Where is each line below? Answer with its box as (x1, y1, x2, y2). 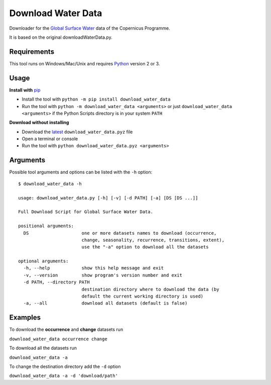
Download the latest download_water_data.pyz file (22, 129, 133, 135)
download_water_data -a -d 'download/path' (9, 373, 118, 379)
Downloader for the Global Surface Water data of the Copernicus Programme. (9, 25, 170, 31)
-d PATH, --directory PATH (23, 279, 90, 285)
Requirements (9, 47, 55, 56)
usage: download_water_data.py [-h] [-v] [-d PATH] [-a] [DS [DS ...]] (18, 195, 198, 201)
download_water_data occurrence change (9, 336, 107, 342)
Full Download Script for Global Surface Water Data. (18, 209, 153, 215)
